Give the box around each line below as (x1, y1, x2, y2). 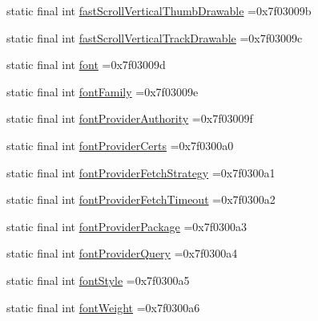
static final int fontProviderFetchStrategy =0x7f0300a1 (6, 164, 276, 181)
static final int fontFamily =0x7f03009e (6, 83, 199, 100)
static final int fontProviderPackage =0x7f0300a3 (6, 217, 248, 234)
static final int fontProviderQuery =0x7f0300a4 (6, 245, 238, 262)
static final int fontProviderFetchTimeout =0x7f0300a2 (6, 191, 276, 208)
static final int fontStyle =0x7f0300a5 (6, 271, 190, 288)
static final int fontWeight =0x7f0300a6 (6, 299, 200, 315)
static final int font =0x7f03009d (6, 56, 166, 73)
